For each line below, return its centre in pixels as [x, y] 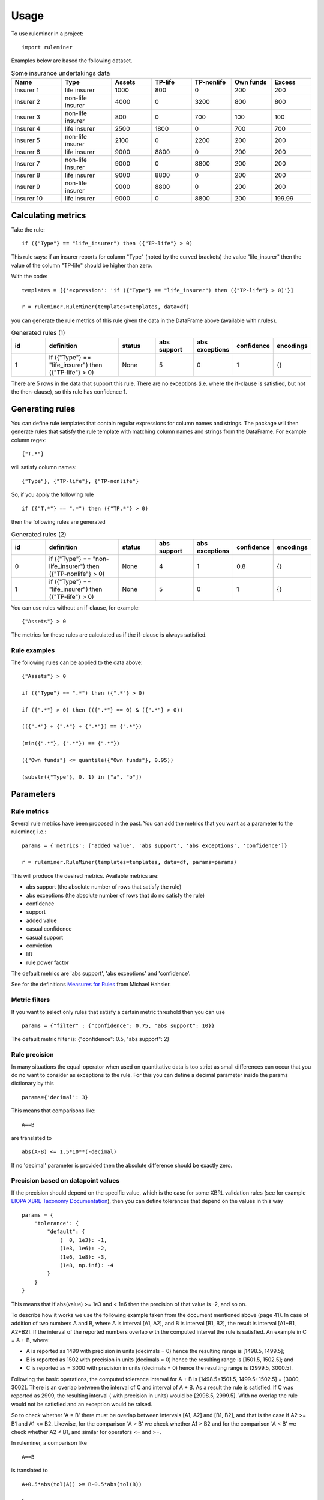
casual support [45, 937]
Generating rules [43, 409]
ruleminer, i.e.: [29, 832]
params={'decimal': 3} [55, 1097]
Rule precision [32, 1055]
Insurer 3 [27, 117]
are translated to [31, 1138]
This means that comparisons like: [53, 1111]
